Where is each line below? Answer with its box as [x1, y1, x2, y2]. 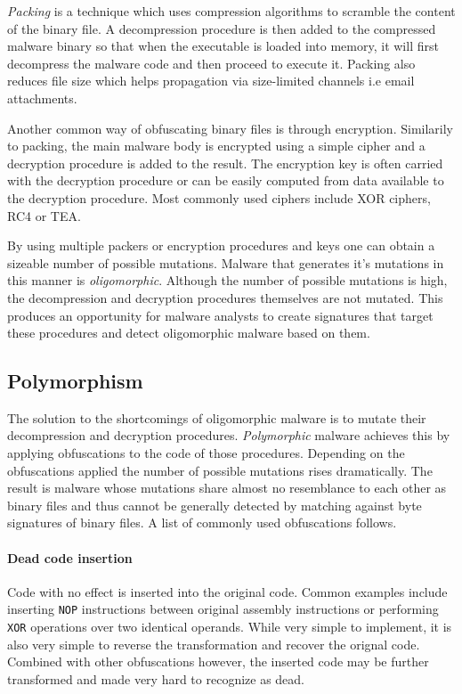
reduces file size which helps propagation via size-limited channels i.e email [7, 71, 415, 90]
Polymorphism [7, 367, 143, 395]
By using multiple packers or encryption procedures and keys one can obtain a [7, 236, 435, 255]
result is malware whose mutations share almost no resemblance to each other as [7, 478, 447, 497]
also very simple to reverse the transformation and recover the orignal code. [7, 634, 420, 653]
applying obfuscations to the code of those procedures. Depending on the [7, 444, 405, 462]
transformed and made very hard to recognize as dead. [7, 669, 305, 688]
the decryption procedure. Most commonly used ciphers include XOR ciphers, [7, 188, 431, 207]
